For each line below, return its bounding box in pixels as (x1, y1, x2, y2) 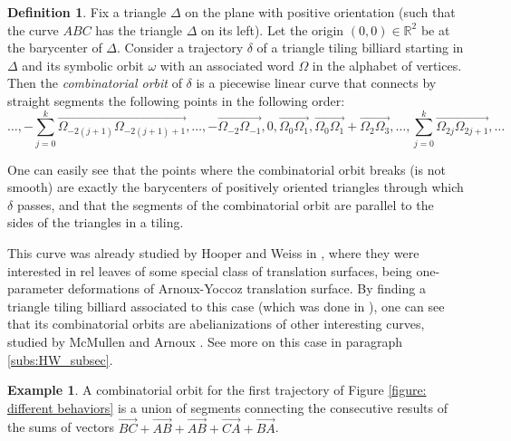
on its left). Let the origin (201, 20, 344, 39)
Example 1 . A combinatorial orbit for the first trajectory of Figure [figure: (7, 380, 427, 399)
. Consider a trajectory (117, 38, 244, 57)
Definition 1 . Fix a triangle (7, 3, 167, 21)
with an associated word (159, 55, 294, 74)
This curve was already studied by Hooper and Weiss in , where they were (7, 244, 419, 263)
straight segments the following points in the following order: (7, 91, 345, 110)
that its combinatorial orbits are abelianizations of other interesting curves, (7, 314, 425, 333)
